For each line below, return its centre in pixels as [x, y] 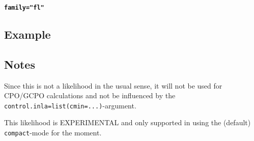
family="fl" [24, 8]
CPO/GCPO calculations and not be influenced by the [90, 95]
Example [27, 34]
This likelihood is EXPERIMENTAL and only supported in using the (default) [128, 122]
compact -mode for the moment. [53, 133]
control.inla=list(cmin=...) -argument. [70, 105]
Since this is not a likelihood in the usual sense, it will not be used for [113, 85]
